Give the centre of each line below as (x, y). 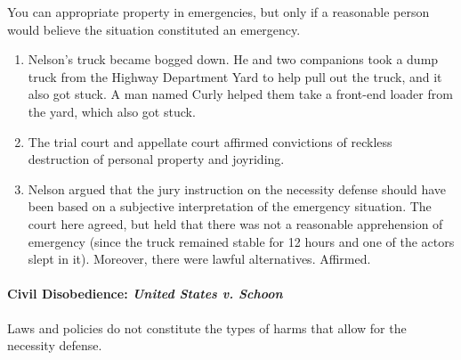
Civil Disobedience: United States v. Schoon (145, 294)
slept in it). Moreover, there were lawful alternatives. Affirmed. (199, 259)
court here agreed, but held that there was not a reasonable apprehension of (235, 223)
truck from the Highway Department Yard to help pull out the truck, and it (235, 76)
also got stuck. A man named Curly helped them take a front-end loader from (240, 94)
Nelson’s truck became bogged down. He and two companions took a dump (233, 59)
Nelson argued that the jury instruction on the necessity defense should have (237, 188)
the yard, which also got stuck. (112, 111)
